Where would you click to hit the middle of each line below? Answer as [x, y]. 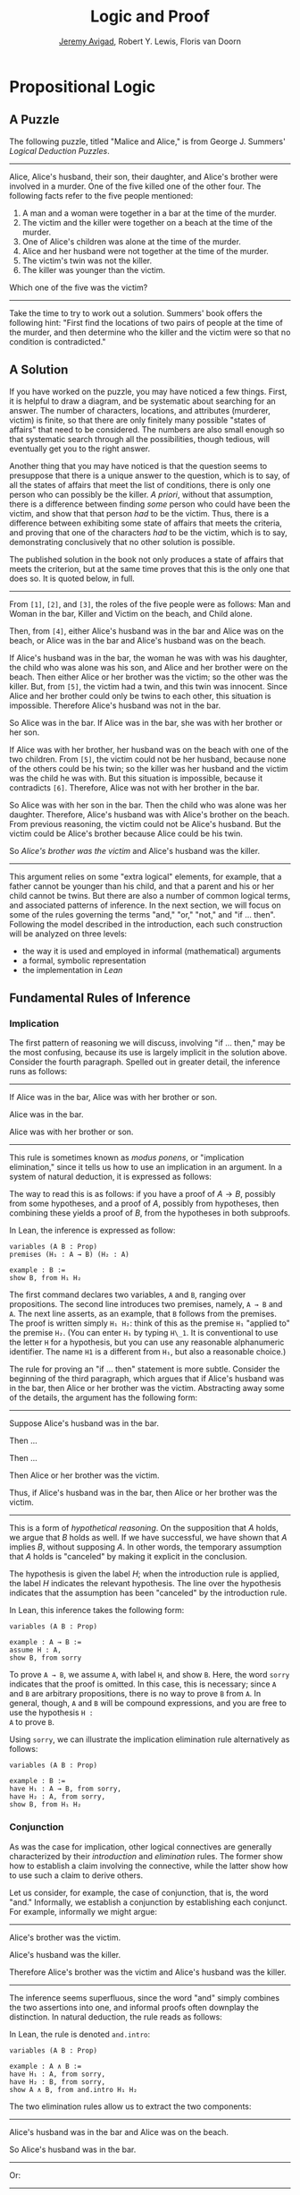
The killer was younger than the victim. [93, 269]
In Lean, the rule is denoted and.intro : [80, 2034]
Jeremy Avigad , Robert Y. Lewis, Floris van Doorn [150, 41]
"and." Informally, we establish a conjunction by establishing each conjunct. [148, 1902]
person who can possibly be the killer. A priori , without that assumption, [141, 494]
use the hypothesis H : [51, 1712]
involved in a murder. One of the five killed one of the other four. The [135, 186]
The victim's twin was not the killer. [87, 260]
